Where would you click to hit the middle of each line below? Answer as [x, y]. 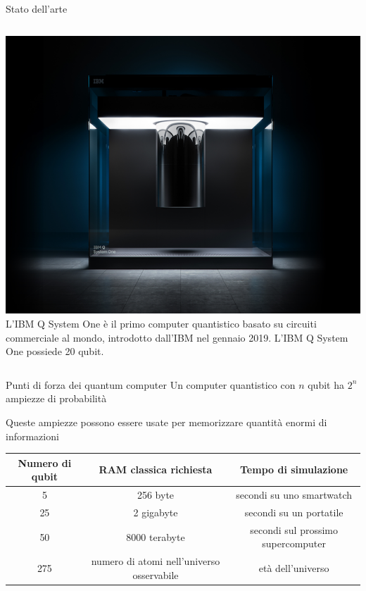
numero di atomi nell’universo [156, 561]
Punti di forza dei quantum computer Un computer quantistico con [151, 384]
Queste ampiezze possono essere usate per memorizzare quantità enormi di [166, 422]
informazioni [32, 436]
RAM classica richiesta [156, 469]
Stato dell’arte [37, 8]
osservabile [156, 574]
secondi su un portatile [294, 512]
